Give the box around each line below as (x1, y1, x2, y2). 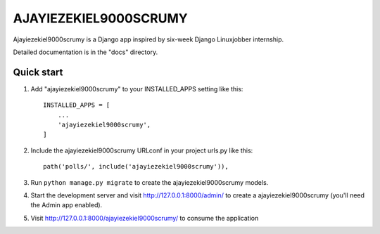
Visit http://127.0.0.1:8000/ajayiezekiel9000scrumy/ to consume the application (30, 214, 259, 222)
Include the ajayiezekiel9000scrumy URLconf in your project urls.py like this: (30, 146, 253, 155)
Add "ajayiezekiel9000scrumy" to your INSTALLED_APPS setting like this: (30, 84, 243, 93)
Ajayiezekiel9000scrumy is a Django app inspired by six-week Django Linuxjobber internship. (13, 35, 284, 44)
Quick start (13, 66, 63, 78)
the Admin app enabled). (30, 201, 103, 209)
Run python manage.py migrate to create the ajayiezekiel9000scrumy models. (30, 178, 269, 186)
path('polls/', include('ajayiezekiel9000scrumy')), (43, 162, 229, 171)
